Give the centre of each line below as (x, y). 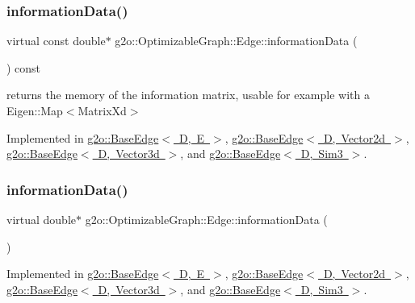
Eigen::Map (35, 110)
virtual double (42, 219)
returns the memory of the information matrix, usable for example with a (188, 95)
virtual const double (56, 41)
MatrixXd (102, 110)
